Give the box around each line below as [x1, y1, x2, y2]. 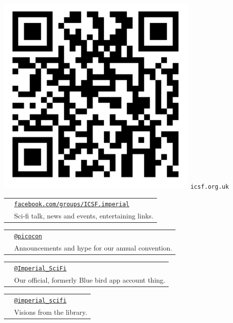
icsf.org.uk [190, 183, 229, 191]
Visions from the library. [14, 306, 87, 317]
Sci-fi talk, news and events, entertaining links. [14, 211, 154, 221]
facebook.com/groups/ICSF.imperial [14, 201, 130, 208]
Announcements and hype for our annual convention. [14, 243, 173, 253]
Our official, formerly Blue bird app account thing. [14, 274, 165, 285]
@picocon [14, 233, 42, 240]
